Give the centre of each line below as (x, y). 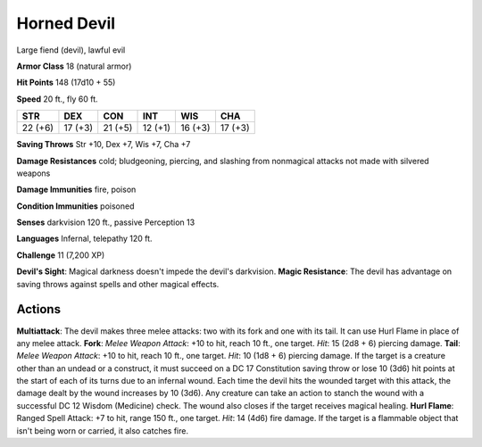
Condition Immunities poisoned (75, 206)
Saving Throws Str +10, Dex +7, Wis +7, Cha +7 (104, 145)
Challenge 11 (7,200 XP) (61, 255)
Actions (39, 309)
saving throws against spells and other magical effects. (118, 284)
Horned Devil (66, 23)
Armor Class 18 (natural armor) (74, 66)
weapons (33, 173)
